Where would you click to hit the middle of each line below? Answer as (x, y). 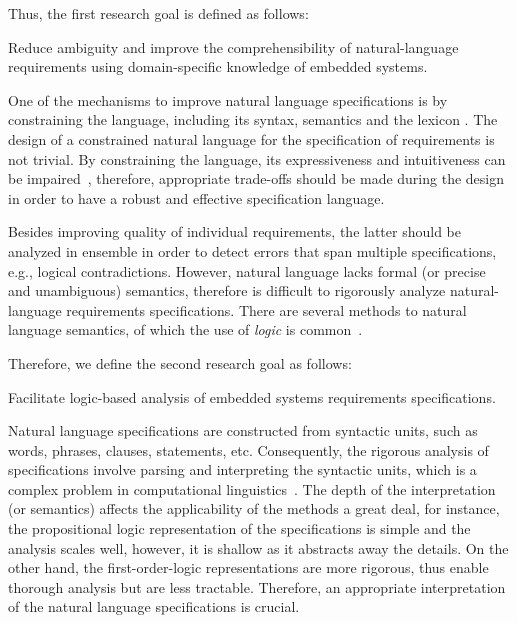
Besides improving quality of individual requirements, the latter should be (234, 231)
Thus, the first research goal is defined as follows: (158, 13)
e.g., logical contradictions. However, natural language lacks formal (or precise (247, 270)
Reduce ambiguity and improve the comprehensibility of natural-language (233, 46)
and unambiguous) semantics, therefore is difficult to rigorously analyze (227, 290)
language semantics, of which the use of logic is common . (185, 329)
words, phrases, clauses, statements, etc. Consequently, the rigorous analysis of (248, 449)
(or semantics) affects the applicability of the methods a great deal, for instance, (254, 508)
